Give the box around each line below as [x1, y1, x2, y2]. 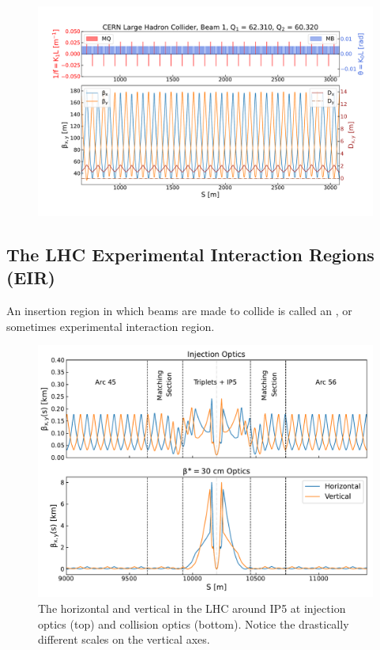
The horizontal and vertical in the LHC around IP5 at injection [38, 599, 346, 616]
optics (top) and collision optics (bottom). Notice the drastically [38, 615, 349, 632]
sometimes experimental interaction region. [6, 317, 215, 334]
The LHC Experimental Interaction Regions [6, 241, 374, 266]
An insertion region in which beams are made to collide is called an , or [6, 302, 352, 319]
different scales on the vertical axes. [38, 631, 210, 648]
